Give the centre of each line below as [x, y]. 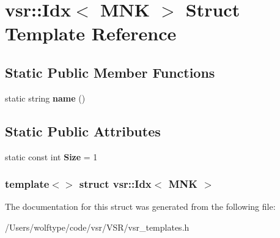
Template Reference [91, 33]
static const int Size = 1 [51, 156]
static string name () [45, 98]
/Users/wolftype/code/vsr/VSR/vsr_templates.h [97, 227]
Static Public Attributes [83, 131]
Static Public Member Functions [110, 72]
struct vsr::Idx [115, 184]
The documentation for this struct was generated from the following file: [140, 206]
